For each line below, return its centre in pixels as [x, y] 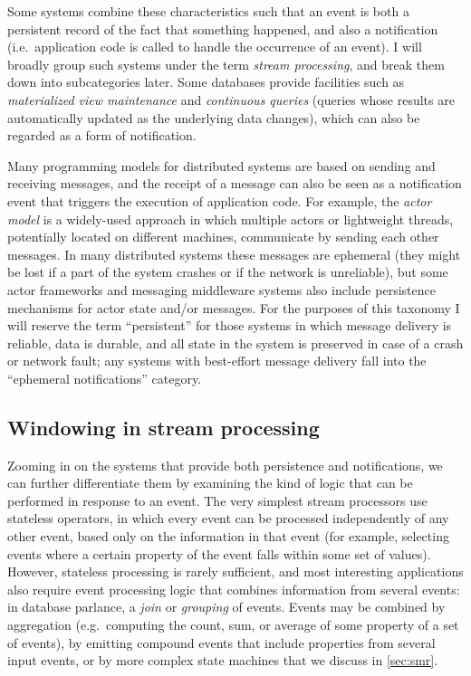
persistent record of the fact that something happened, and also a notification [223, 29]
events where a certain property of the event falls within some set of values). [219, 553]
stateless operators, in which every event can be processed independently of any [228, 518]
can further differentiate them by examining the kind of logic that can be [210, 483]
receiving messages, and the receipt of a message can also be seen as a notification [235, 183]
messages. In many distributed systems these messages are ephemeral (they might [234, 254]
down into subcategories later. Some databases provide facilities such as [206, 82]
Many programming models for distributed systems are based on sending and [221, 165]
